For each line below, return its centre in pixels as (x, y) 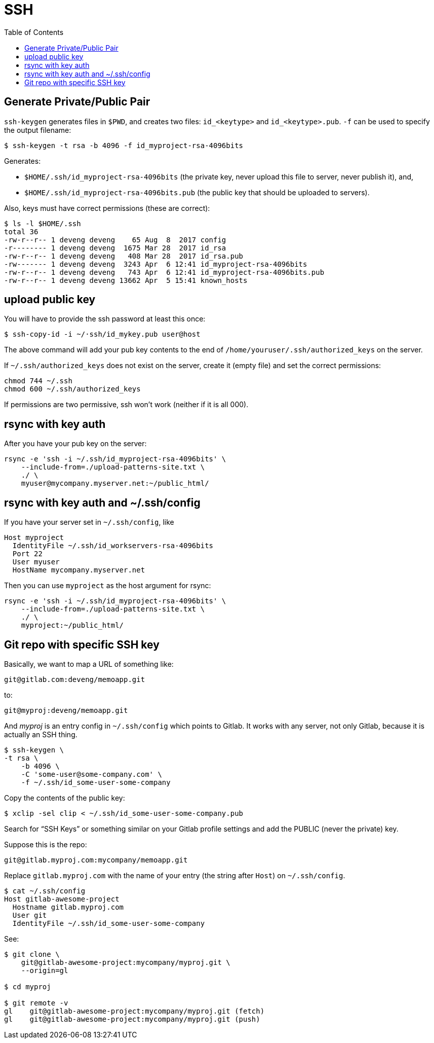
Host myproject (34, 538)
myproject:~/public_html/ (72, 625)
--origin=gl (45, 970)
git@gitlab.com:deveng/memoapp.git (75, 679)
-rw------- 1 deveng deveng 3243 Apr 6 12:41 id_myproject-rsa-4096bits (156, 264)
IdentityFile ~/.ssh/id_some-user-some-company (109, 923)
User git (30, 915)
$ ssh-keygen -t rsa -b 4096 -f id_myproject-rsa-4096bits (124, 145)
